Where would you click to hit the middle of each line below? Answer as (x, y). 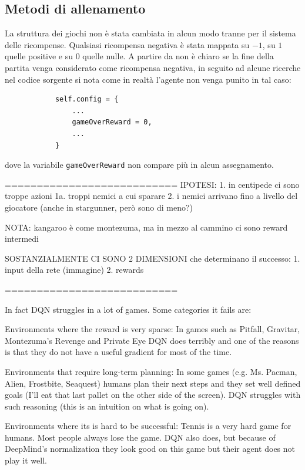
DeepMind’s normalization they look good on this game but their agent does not (150, 449)
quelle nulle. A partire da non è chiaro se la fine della (178, 56)
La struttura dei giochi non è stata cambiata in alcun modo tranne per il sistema (150, 33)
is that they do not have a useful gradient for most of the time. (118, 352)
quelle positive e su (39, 56)
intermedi (22, 239)
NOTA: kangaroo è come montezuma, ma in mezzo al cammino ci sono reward (146, 227)
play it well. (26, 460)
